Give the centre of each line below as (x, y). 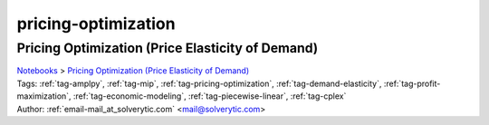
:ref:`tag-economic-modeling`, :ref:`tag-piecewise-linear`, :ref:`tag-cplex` (210, 96)
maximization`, (44, 96)
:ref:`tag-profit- (412, 83)
